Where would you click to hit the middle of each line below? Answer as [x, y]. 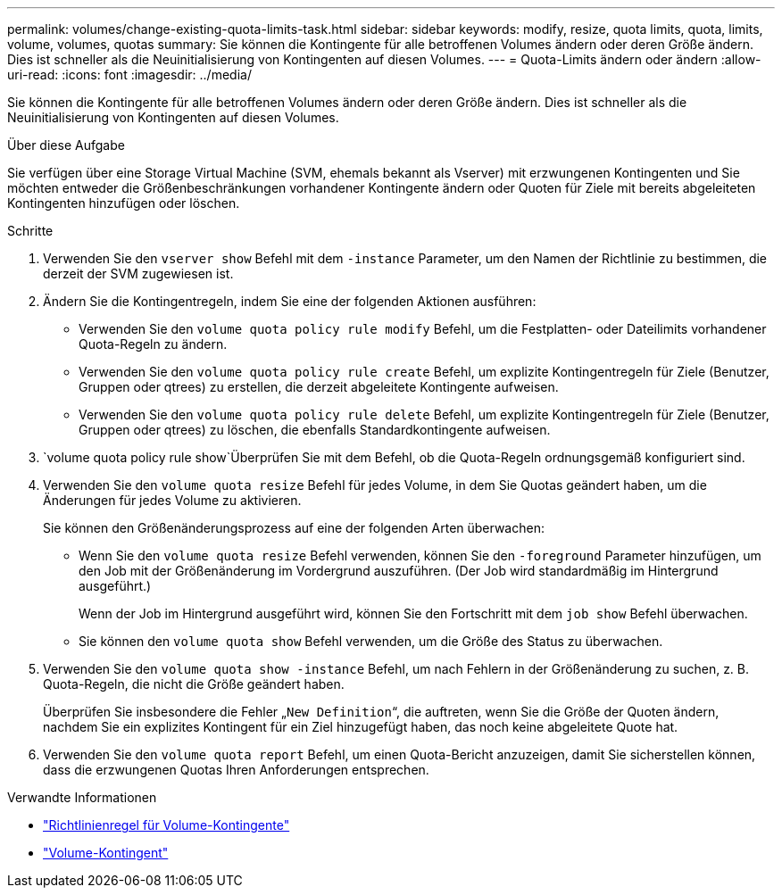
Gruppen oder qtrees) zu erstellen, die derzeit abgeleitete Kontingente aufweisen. [319, 387]
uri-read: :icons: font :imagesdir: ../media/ [129, 75]
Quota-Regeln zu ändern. [153, 344]
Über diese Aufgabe [66, 145]
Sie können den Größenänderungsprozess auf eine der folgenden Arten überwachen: [294, 528]
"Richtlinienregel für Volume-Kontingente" [166, 825]
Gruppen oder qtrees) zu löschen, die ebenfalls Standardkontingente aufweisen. [315, 430]
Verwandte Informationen [82, 797]
